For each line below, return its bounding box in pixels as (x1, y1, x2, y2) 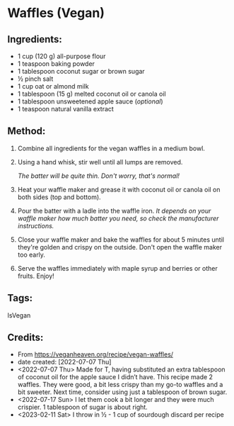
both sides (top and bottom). (17, 193, 101, 201)
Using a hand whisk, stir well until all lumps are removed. (17, 157, 183, 166)
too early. (17, 250, 46, 259)
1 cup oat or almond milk (17, 82, 90, 90)
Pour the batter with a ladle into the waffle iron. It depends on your (17, 206, 211, 215)
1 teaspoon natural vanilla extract (17, 105, 115, 113)
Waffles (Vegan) (7, 5, 105, 21)
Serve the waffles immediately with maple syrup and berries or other (17, 264, 218, 272)
